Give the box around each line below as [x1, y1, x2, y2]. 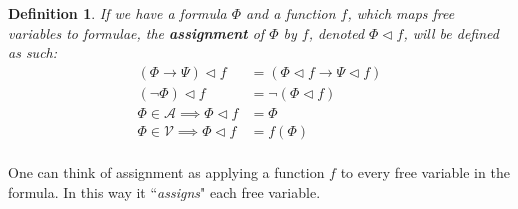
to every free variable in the [340, 161, 510, 182]
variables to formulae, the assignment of [8, 22, 265, 43]
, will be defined [403, 22, 499, 43]
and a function [246, 3, 336, 23]
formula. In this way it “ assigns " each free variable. [8, 181, 321, 202]
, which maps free [347, 3, 455, 23]
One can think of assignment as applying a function [8, 161, 325, 182]
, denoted [308, 22, 365, 43]
